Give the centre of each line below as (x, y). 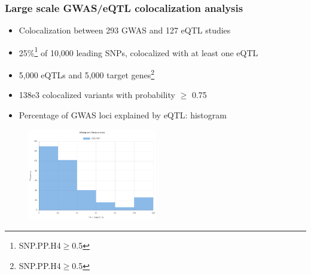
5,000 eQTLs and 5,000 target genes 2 (87, 74)
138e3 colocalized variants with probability (97, 95)
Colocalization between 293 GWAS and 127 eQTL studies (125, 30)
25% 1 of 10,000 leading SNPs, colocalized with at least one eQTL (138, 51)
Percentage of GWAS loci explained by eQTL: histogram (123, 114)
